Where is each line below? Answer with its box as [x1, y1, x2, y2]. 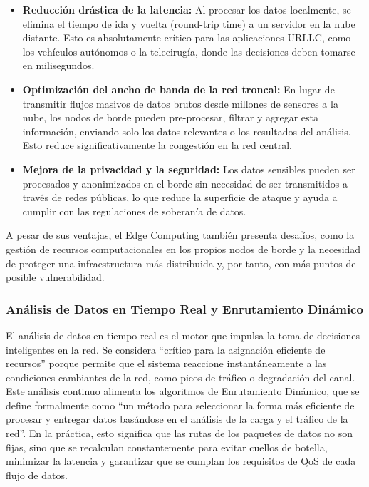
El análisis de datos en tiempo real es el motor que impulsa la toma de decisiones [6, 327, 360, 342]
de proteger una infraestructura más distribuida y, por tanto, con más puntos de [6, 255, 356, 270]
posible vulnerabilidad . [6, 270, 105, 284]
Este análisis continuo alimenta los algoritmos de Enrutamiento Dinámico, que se [6, 384, 360, 399]
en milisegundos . [22, 58, 95, 73]
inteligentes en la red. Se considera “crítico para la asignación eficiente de [6, 342, 326, 357]
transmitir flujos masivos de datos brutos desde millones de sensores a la [22, 96, 338, 111]
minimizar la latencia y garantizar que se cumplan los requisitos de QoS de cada [6, 453, 356, 468]
